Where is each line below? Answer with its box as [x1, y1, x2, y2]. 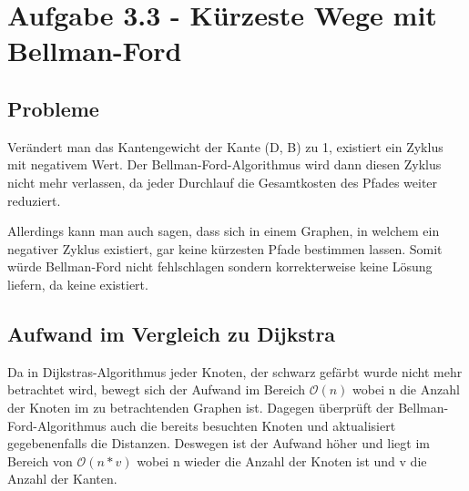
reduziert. [7, 190, 61, 210]
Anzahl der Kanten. [7, 469, 117, 488]
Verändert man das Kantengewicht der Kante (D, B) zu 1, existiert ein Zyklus [7, 137, 444, 156]
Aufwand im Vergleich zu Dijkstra [7, 319, 336, 347]
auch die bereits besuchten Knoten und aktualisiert [110, 415, 396, 435]
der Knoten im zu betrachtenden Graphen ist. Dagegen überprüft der [7, 397, 394, 416]
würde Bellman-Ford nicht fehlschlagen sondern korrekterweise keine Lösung [7, 257, 433, 276]
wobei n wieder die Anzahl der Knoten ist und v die [137, 451, 427, 470]
